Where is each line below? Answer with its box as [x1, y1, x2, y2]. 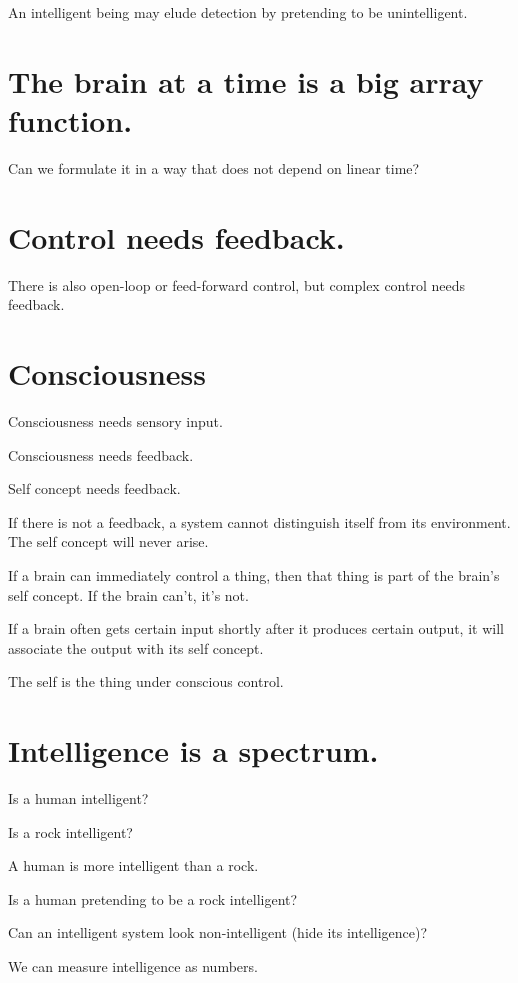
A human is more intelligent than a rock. [8, 855, 259, 876]
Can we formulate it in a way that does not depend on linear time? [8, 157, 420, 178]
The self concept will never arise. [8, 531, 209, 552]
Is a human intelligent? [8, 788, 149, 808]
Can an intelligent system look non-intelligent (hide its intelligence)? [8, 922, 428, 943]
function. [8, 99, 133, 140]
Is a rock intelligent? [8, 821, 133, 842]
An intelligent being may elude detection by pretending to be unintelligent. [8, 2, 468, 22]
